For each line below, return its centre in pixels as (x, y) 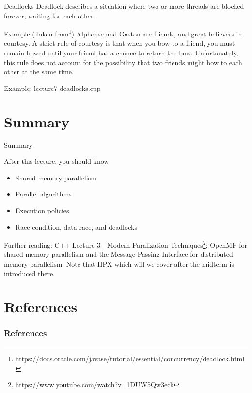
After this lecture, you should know (56, 161)
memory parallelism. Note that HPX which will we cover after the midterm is (119, 263)
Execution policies (42, 210)
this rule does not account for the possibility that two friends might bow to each (123, 62)
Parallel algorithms (43, 194)
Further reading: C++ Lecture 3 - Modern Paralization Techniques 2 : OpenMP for (126, 244)
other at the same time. (39, 72)
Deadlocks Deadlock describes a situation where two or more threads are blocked (124, 6)
